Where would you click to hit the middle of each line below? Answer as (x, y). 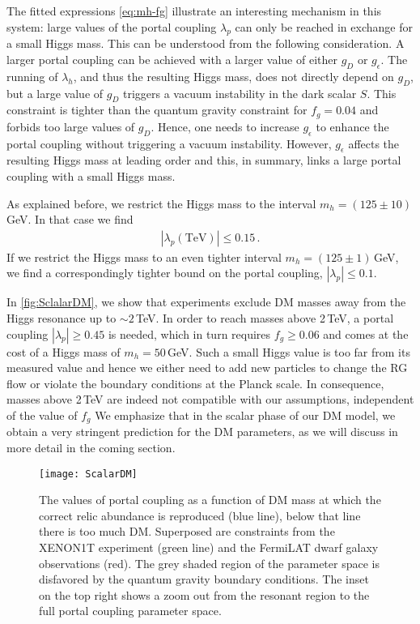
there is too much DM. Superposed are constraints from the (187, 531)
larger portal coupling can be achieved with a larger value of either (172, 59)
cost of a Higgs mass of (64, 351)
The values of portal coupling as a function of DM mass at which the (210, 500)
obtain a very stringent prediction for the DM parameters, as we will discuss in (202, 432)
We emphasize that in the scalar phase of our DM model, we (245, 415)
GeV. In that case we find (70, 219)
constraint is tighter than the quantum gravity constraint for (157, 110)
